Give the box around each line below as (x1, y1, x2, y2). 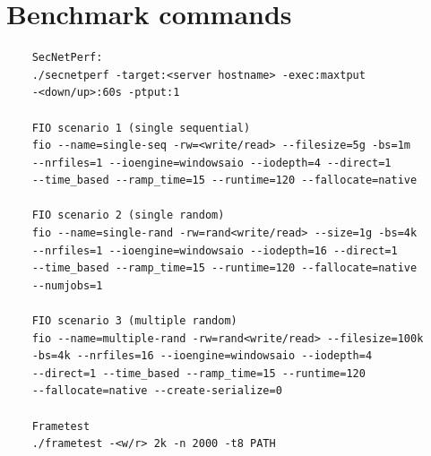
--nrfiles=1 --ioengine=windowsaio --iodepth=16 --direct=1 (31, 244, 398, 257)
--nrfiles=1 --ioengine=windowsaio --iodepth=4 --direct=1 (31, 156, 392, 169)
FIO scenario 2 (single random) (31, 209, 225, 222)
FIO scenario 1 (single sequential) (31, 121, 251, 134)
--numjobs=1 (31, 279, 103, 292)
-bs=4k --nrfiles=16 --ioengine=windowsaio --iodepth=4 (31, 349, 373, 363)
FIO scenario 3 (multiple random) (31, 314, 237, 328)
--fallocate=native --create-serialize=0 (31, 384, 282, 398)
